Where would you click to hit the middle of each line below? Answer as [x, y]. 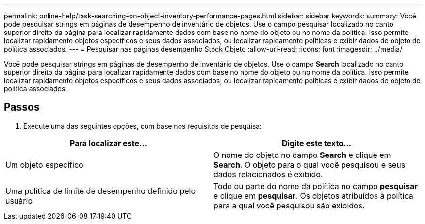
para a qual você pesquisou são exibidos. [289, 205]
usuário [19, 200]
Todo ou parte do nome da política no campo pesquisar [316, 186]
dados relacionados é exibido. [268, 174]
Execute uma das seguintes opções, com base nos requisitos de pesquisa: [143, 126]
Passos [22, 107]
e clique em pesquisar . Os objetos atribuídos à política [313, 196]
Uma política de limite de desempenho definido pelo [101, 191]
